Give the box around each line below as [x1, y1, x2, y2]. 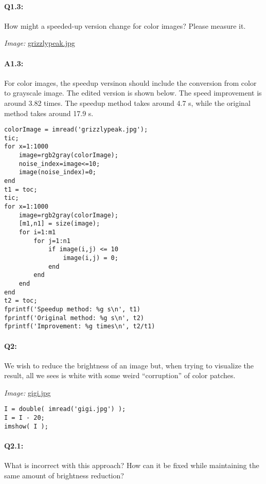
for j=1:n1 [33, 237, 70, 245]
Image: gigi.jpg [4, 387, 51, 398]
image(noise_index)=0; [19, 169, 96, 176]
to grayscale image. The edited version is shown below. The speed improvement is [4, 87, 262, 98]
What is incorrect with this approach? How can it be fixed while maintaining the [4, 460, 259, 471]
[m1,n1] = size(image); [19, 220, 100, 228]
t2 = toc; [4, 297, 38, 305]
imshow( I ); [4, 422, 48, 430]
